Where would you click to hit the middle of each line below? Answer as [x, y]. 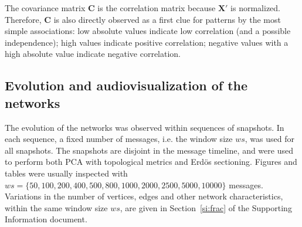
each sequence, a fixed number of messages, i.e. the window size [119, 139]
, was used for [269, 139]
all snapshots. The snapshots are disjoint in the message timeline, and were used [149, 150]
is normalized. [256, 8]
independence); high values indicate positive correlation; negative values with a [147, 42]
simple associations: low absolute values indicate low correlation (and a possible [148, 31]
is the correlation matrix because [157, 8]
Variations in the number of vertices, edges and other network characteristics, [144, 196]
